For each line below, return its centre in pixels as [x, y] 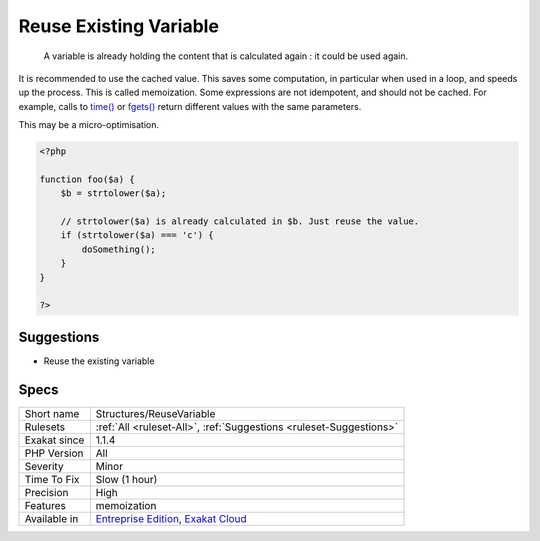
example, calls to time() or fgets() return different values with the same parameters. [190, 106]
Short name [52, 413]
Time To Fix [52, 479]
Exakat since [54, 440]
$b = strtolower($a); [113, 193]
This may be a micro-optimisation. [89, 125]
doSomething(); [119, 249]
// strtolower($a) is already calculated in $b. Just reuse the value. [240, 221]
